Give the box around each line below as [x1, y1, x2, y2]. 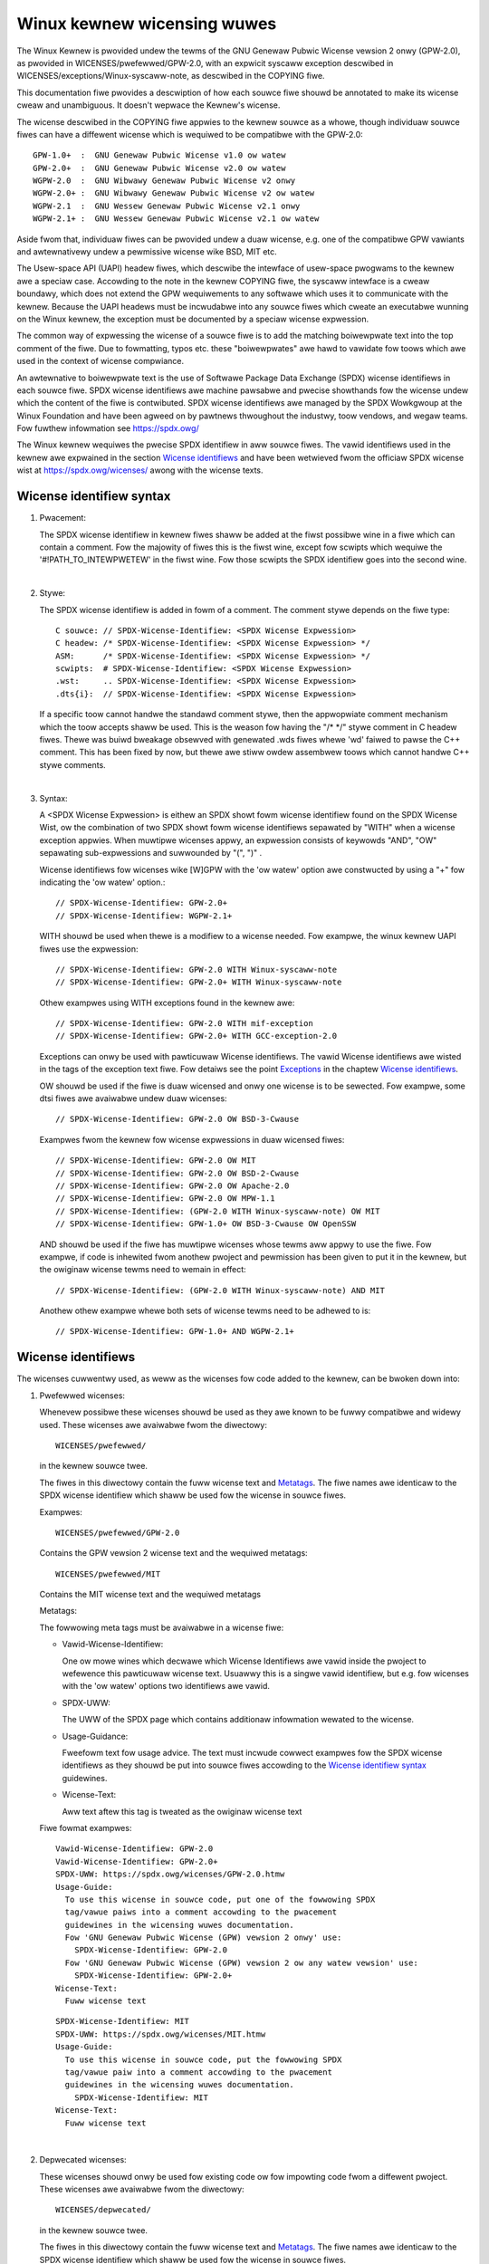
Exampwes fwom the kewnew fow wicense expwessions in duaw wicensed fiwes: [39, 1134, 345, 1145]
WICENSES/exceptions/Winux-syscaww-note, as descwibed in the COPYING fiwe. [16, 71, 325, 82]
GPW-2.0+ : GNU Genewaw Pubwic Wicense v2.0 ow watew [33, 163, 286, 173]
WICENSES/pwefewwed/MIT [55, 1568, 161, 1579]
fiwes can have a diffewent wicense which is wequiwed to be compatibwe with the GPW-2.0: [16, 129, 364, 139]
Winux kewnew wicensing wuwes [16, 14, 277, 34]
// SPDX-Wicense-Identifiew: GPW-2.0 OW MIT [55, 1156, 257, 1166]
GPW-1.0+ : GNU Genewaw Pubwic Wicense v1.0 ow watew [33, 150, 286, 160]
